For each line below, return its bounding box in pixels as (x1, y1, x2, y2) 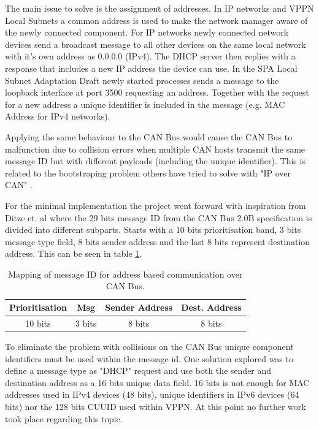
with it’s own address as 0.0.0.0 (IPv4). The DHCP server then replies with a (5, 50, 296, 63)
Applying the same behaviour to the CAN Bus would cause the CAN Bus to (5, 130, 293, 143)
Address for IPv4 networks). (5, 110, 110, 123)
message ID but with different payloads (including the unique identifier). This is (5, 154, 306, 167)
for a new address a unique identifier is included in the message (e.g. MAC (5, 97, 285, 110)
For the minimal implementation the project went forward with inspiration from (5, 199, 306, 211)
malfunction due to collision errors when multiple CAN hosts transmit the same (5, 142, 306, 155)
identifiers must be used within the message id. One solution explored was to (5, 352, 293, 365)
